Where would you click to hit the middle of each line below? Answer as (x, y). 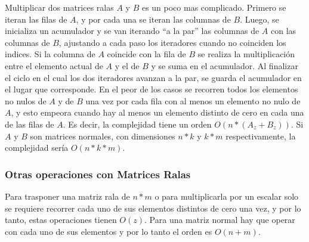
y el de (127, 65)
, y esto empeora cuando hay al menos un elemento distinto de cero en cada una (157, 112)
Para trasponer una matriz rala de (67, 196)
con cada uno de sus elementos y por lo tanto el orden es (109, 231)
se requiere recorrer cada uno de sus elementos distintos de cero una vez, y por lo (153, 208)
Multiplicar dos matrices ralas (59, 7)
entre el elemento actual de (54, 65)
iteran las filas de (36, 19)
